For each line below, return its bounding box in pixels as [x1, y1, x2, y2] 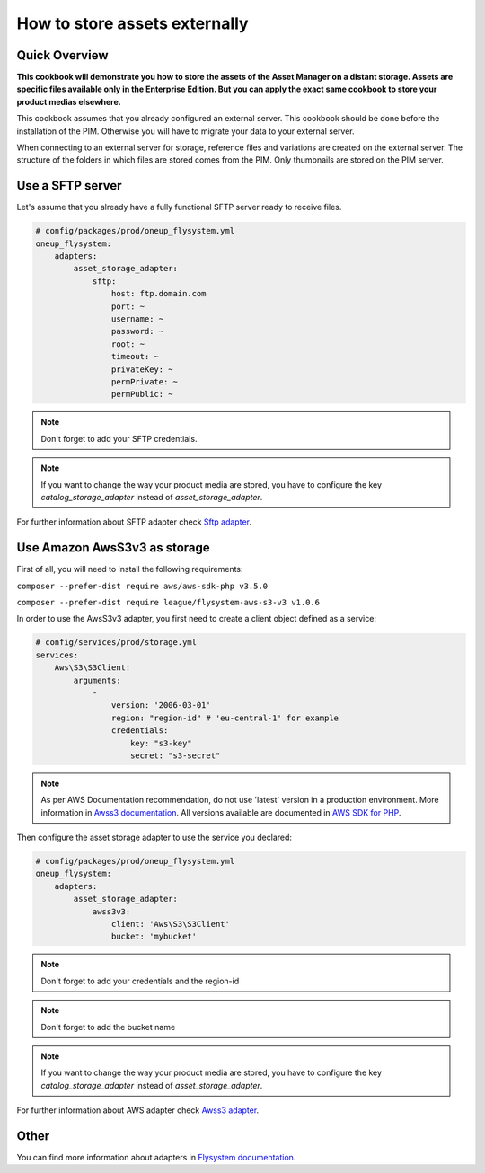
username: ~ [110, 314, 164, 324]
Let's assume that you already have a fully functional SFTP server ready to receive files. [16, 202, 342, 213]
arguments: [73, 675, 121, 685]
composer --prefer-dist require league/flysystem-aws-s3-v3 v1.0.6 [16, 597, 321, 607]
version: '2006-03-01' [110, 701, 211, 710]
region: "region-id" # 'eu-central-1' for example [110, 712, 339, 723]
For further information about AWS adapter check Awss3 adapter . [16, 1105, 260, 1116]
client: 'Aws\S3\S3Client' [110, 919, 231, 929]
